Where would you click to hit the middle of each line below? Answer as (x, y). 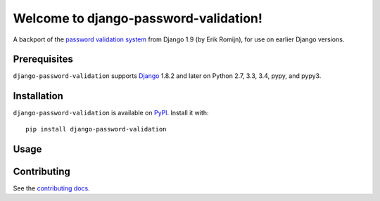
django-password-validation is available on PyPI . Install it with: (111, 113)
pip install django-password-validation (96, 129)
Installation (38, 96)
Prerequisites (43, 59)
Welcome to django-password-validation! (138, 18)
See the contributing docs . (52, 188)
